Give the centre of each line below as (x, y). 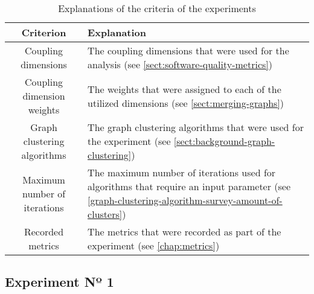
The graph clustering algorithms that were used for (196, 127)
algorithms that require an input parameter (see (189, 186)
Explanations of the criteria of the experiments (157, 8)
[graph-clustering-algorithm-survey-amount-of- (185, 200)
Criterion (44, 32)
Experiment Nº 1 (59, 282)
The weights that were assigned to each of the (184, 89)
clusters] (105, 214)
